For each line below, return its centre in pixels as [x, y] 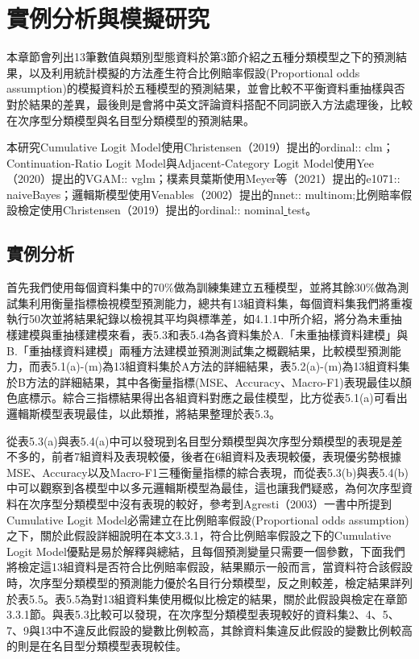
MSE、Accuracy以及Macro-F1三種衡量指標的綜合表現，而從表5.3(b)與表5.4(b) [208, 472]
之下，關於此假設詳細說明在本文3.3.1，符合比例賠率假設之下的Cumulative [199, 535]
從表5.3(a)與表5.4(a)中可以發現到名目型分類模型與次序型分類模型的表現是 [199, 440]
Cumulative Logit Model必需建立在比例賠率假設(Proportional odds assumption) [208, 519]
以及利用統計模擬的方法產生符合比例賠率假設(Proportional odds [194, 72]
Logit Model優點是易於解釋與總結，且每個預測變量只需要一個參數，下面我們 [206, 551]
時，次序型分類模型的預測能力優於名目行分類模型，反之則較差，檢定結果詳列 [209, 582]
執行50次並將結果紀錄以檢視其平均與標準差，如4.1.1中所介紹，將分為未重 [199, 319]
